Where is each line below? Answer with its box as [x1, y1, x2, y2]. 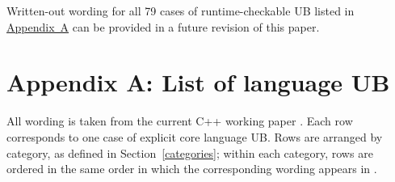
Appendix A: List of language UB [6, 66, 390, 99]
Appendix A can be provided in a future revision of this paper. [6, 18, 320, 35]
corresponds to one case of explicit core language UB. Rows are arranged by [6, 128, 383, 145]
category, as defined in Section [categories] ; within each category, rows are [6, 144, 373, 161]
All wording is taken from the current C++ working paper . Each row [6, 112, 353, 129]
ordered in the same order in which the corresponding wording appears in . [6, 160, 377, 177]
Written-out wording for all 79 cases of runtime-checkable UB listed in [6, 2, 355, 19]
